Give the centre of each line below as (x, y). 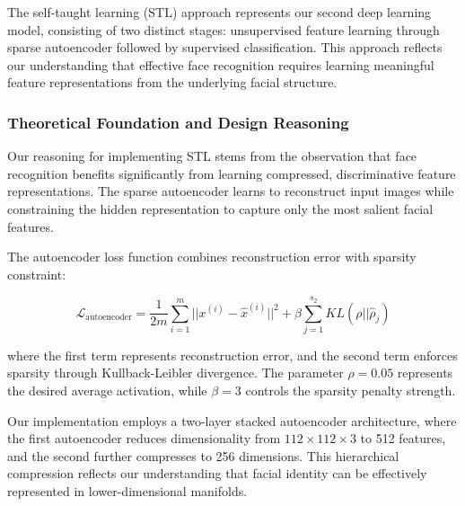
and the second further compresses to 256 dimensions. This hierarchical (203, 455)
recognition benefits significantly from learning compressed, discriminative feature (232, 173)
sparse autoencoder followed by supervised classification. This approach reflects (225, 47)
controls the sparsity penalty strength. (351, 391)
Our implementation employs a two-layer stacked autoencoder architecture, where (232, 420)
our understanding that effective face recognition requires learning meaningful (221, 64)
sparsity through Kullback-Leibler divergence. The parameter (175, 373)
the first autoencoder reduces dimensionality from (144, 438)
